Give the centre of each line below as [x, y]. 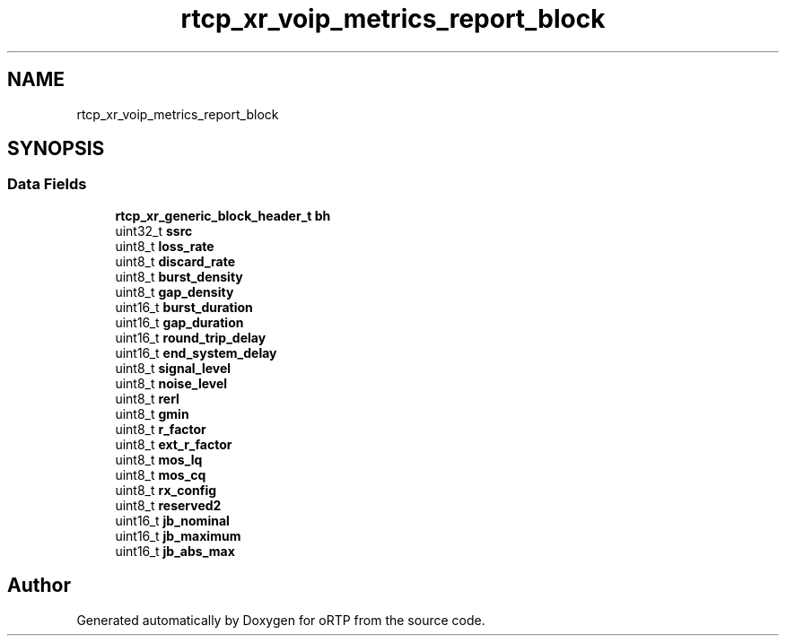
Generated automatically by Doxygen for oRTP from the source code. [281, 620]
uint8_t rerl [147, 398]
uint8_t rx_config [166, 490]
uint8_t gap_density [175, 291]
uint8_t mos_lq [159, 459]
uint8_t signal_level [173, 368]
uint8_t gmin [152, 413]
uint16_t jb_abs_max [175, 551]
